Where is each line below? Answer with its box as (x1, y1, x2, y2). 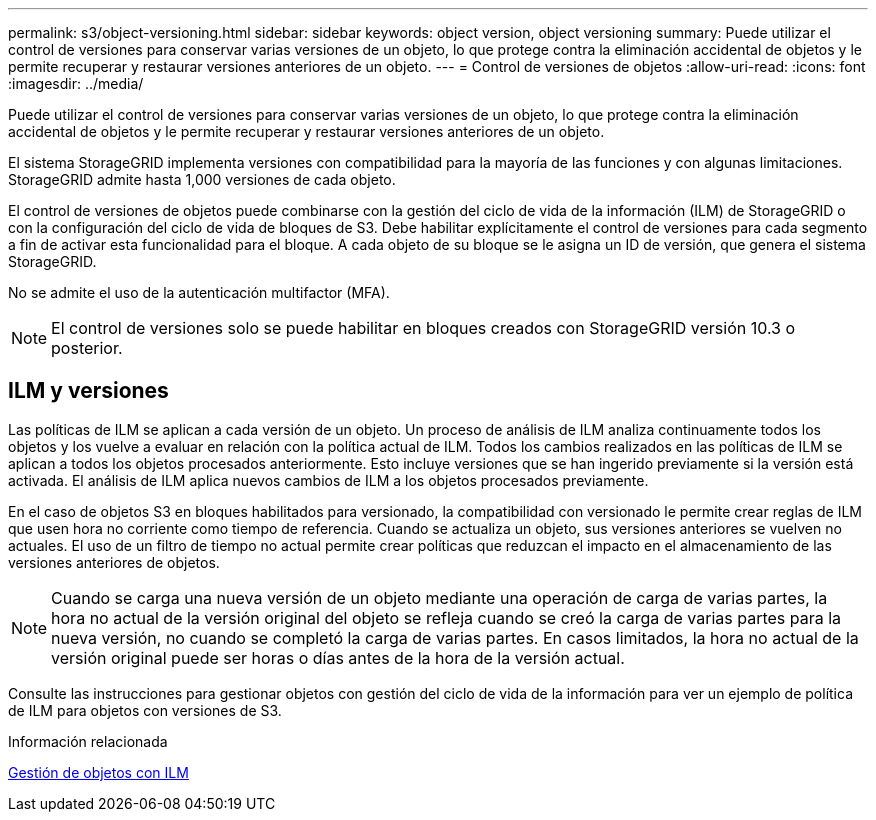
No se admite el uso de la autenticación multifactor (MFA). (8, 284, 390, 301)
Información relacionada (8, 732, 168, 750)
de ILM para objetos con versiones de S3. (8, 701, 282, 719)
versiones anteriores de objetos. (8, 553, 220, 571)
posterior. (51, 338, 123, 358)
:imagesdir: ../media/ (8, 75, 144, 92)
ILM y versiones (8, 378, 169, 404)
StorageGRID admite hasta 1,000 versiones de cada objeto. (8, 171, 396, 188)
